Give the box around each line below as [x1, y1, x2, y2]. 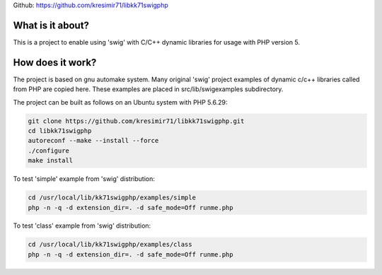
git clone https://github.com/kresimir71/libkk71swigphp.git [28, 117, 245, 125]
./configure [28, 146, 70, 155]
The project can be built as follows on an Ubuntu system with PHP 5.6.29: [13, 98, 228, 106]
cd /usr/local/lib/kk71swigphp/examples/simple [28, 194, 196, 201]
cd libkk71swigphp [28, 127, 92, 134]
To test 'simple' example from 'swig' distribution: [13, 175, 155, 183]
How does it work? [13, 57, 97, 69]
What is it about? [13, 19, 90, 31]
